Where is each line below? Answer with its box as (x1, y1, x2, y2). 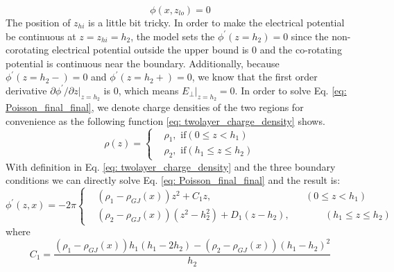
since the (291, 28, 329, 43)
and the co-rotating (259, 42, 342, 57)
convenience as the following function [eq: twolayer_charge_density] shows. (6, 113, 325, 128)
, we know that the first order (191, 69, 318, 84)
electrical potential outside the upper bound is (51, 42, 249, 57)
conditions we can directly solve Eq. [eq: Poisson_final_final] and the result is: (6, 173, 341, 187)
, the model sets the (130, 28, 215, 43)
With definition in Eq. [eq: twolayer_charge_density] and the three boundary (6, 159, 336, 173)
